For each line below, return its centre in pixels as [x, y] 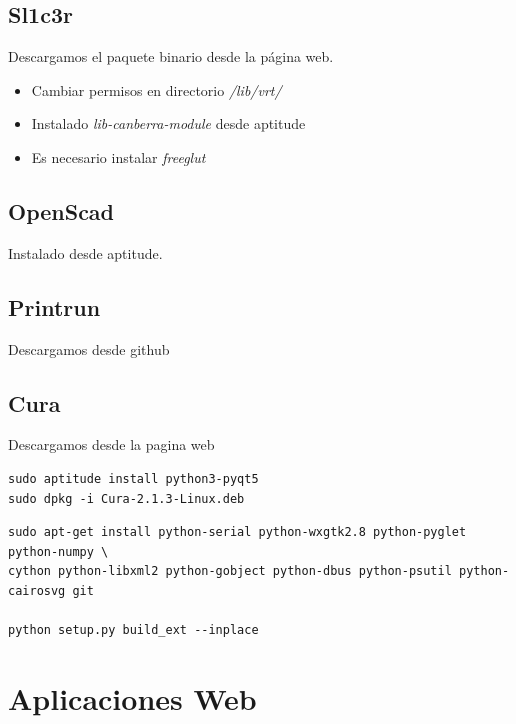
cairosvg [37, 590]
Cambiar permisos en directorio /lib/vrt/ [156, 89]
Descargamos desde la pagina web [111, 444]
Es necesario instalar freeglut [118, 156]
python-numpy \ [58, 551]
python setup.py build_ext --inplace [133, 630]
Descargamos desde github [89, 348]
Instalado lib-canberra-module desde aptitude [168, 123]
